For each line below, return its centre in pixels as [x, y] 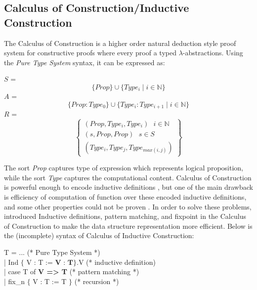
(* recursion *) [97, 281]
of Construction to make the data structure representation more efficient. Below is [128, 226]
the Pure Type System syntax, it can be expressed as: [85, 62]
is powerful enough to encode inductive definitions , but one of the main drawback [128, 187]
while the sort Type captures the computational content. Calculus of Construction [128, 177]
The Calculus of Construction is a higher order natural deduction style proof [120, 43]
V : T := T [50, 281]
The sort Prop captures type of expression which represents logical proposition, [124, 168]
